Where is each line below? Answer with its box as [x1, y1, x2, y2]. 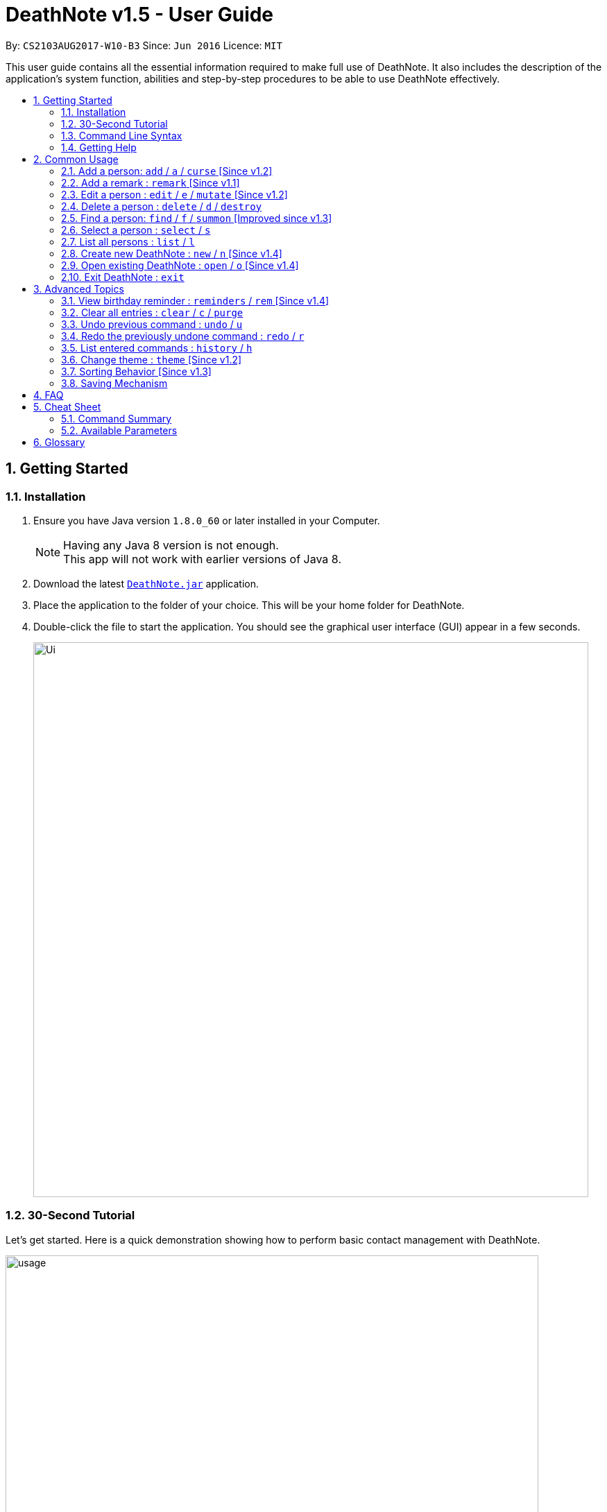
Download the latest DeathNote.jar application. [33, 577, 259, 590]
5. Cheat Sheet [33, 400, 101, 413]
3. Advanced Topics [33, 282, 124, 295]
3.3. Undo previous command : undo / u [61, 318, 243, 330]
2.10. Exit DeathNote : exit [61, 270, 185, 283]
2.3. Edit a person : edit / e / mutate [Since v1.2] [61, 188, 288, 200]
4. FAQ [33, 388, 64, 401]
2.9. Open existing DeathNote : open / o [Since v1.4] [61, 259, 299, 271]
